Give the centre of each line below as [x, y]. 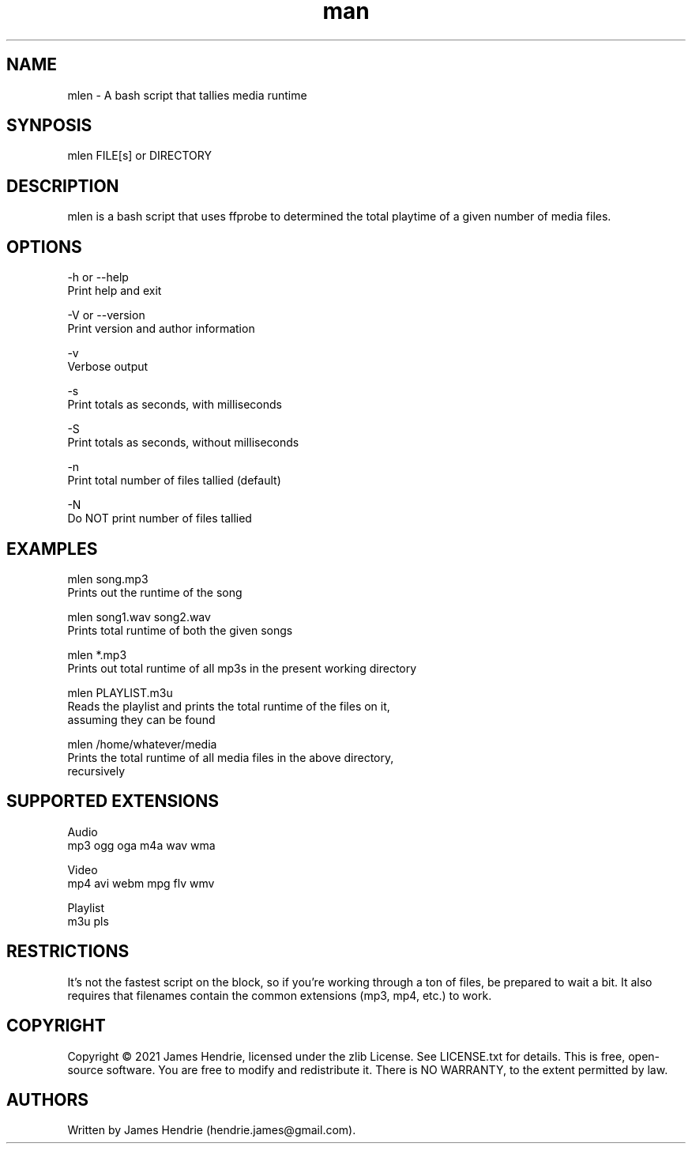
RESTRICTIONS [68, 952]
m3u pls [88, 921]
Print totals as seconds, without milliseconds [183, 443]
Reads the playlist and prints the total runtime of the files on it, [229, 706]
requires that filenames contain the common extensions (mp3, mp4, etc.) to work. [280, 995]
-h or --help [98, 277]
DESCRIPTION [63, 186]
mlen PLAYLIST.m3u [120, 692]
